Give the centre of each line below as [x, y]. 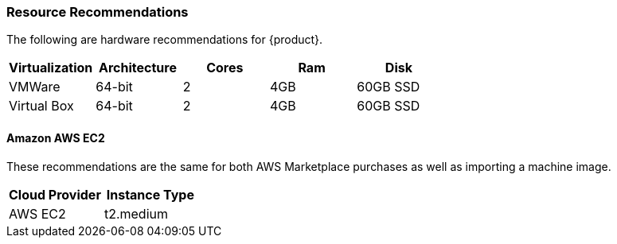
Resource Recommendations [98, 12]
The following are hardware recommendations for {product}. [165, 40]
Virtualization [51, 68]
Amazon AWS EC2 [56, 137]
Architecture [138, 68]
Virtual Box [41, 106]
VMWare [35, 87]
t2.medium [136, 213]
